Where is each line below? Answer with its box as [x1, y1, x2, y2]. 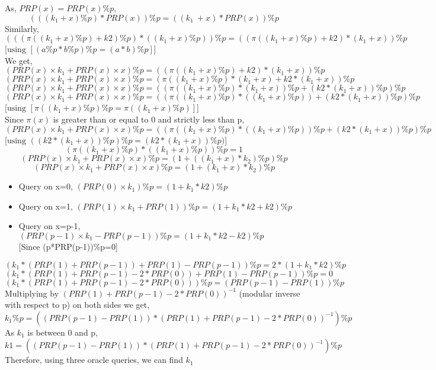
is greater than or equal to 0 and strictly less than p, [53, 112, 245, 125]
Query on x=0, [18, 180, 73, 192]
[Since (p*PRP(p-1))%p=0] [18, 240, 118, 252]
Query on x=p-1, [18, 220, 81, 232]
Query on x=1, [18, 200, 73, 212]
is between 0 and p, [27, 326, 98, 338]
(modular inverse [239, 287, 300, 299]
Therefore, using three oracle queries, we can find [5, 353, 183, 366]
